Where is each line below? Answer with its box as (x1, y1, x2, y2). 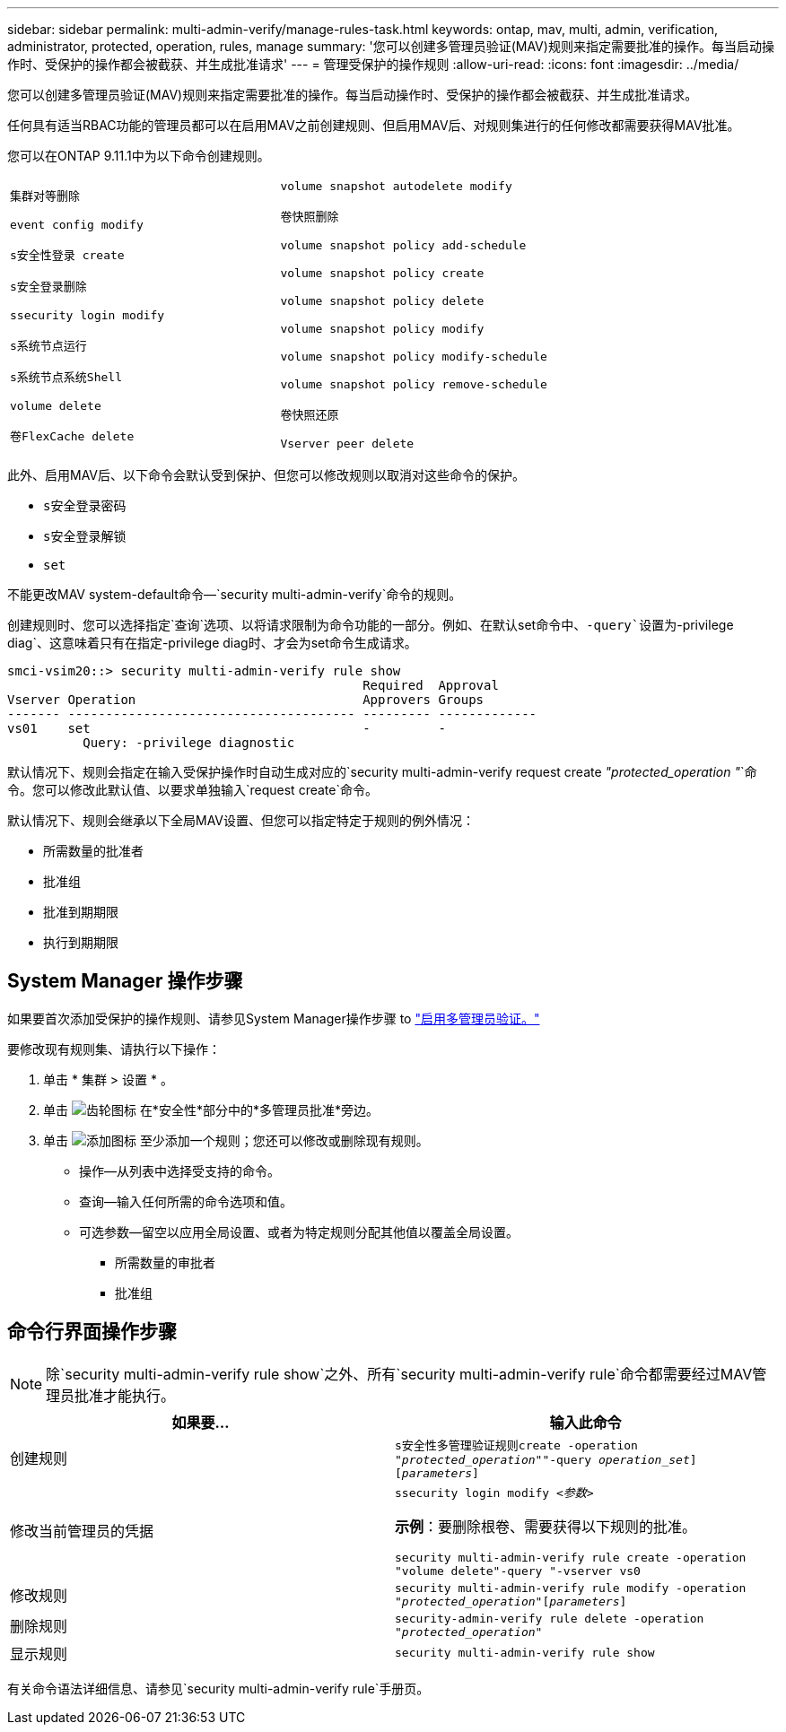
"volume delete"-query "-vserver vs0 (395, 1563, 641, 1578)
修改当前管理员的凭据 (10, 1522, 154, 1541)
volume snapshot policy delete (280, 294, 485, 308)
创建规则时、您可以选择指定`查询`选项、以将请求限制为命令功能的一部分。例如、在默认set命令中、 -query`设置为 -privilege (7, 617, 734, 632)
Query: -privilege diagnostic (83, 735, 295, 750)
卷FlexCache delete (10, 429, 135, 443)
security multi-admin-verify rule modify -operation (395, 1580, 747, 1595)
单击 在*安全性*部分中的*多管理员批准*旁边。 (43, 1101, 379, 1118)
